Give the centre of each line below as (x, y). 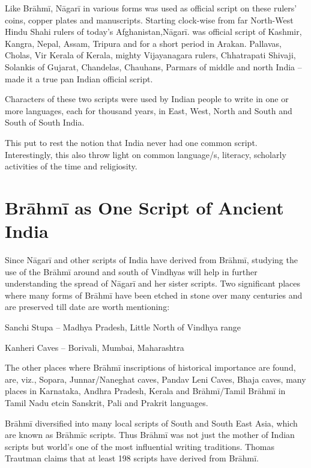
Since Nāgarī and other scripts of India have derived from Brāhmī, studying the (151, 260)
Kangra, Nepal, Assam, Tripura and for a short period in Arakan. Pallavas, (143, 43)
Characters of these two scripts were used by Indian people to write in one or (147, 99)
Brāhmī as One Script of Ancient (144, 207)
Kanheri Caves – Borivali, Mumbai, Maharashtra (95, 347)
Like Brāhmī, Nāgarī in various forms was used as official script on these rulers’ (151, 8)
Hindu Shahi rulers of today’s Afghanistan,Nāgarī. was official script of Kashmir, (153, 32)
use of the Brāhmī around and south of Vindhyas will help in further (131, 271)
